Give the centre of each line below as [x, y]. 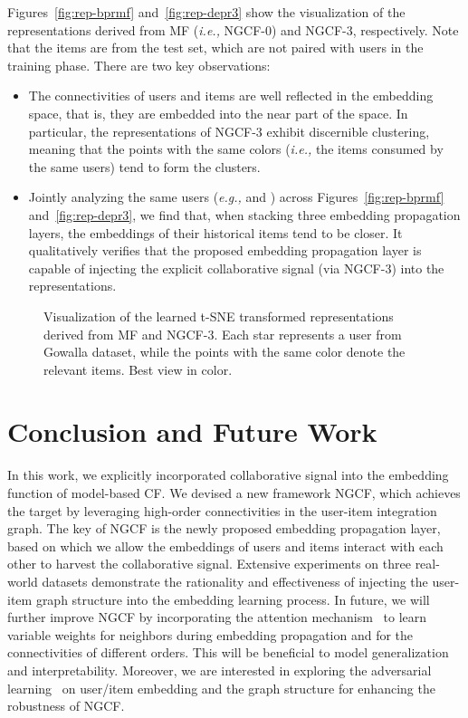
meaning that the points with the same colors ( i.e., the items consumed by [236, 149]
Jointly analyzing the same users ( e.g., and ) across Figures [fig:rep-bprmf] [236, 197]
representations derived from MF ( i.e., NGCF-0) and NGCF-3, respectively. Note [233, 29]
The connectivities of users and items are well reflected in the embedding [231, 96]
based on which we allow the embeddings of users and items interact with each [225, 546]
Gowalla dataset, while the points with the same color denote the [224, 352]
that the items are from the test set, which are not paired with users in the [215, 48]
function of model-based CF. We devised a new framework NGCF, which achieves [234, 493]
